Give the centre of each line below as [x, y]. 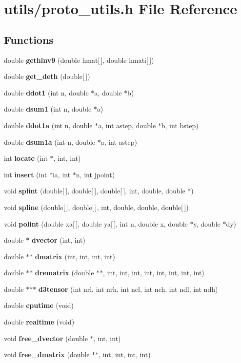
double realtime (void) [39, 322]
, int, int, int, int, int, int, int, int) [154, 273]
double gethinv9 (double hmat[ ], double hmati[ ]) [79, 60]
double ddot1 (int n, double [46, 92]
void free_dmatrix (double [47, 354]
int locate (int [26, 158]
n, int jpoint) [95, 174]
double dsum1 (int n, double [48, 109]
